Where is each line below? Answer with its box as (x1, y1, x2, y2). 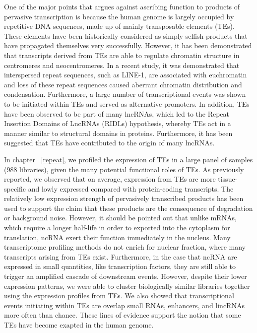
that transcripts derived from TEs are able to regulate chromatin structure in (4, 50, 240, 60)
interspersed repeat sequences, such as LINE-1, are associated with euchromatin (4, 69, 247, 80)
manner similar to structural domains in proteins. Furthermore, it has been (4, 128, 233, 138)
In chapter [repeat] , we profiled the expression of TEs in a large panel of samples (4, 154, 253, 164)
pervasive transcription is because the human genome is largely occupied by (4, 11, 234, 21)
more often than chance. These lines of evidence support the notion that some (4, 310, 241, 320)
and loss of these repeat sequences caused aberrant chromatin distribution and (4, 79, 242, 89)
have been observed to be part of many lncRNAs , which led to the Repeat (4, 108, 230, 119)
